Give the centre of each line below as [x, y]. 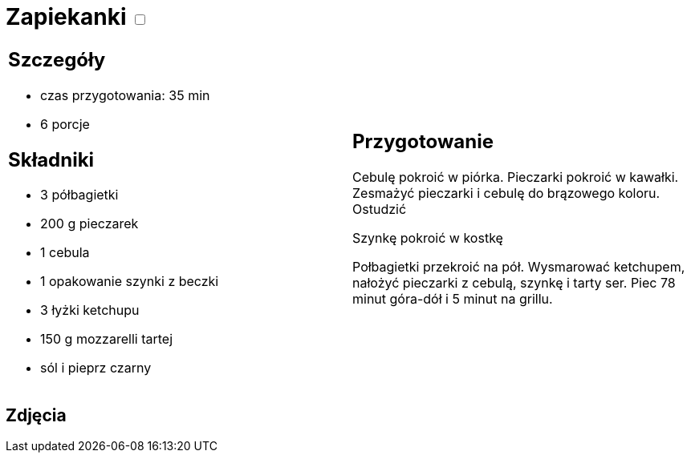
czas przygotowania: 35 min [125, 95]
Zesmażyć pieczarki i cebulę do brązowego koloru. [506, 193]
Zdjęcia [36, 415]
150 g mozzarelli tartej [106, 339]
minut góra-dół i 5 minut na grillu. [453, 299]
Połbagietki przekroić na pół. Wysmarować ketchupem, [519, 267]
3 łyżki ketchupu [90, 310]
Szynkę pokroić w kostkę [428, 238]
